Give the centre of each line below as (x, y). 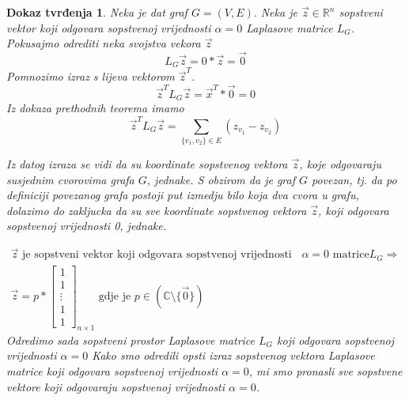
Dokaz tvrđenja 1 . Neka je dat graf (97, 12)
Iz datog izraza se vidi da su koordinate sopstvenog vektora (147, 164)
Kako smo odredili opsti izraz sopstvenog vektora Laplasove (233, 355)
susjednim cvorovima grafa (70, 179)
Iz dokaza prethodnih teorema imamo (95, 108)
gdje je (115, 296)
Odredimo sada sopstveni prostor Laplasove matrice (131, 340)
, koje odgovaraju (340, 164)
